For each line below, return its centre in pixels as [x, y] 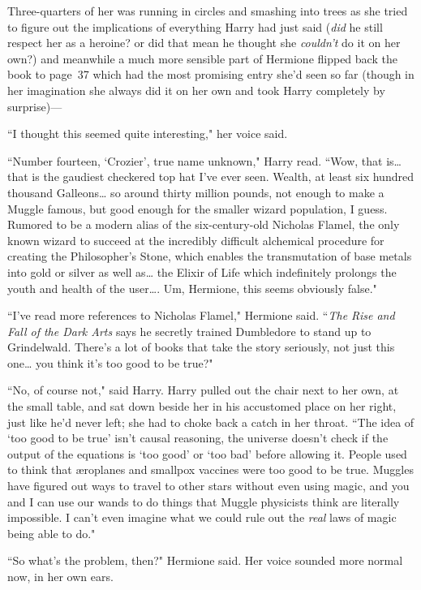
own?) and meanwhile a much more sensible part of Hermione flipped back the [202, 58]
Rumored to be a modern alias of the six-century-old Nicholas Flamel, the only [204, 224]
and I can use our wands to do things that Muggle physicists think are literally [204, 501]
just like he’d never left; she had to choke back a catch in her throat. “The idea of [211, 422]
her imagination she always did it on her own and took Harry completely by [196, 90]
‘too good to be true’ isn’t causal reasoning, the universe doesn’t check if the [198, 438]
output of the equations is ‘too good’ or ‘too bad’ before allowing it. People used [207, 453]
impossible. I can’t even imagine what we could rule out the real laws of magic [202, 517]
